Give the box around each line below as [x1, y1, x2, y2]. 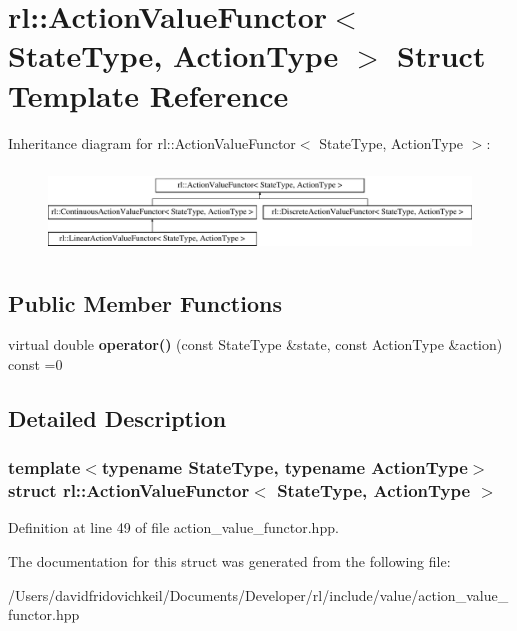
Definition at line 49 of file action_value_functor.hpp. [8, 517, 339, 538]
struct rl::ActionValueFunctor [8, 478, 250, 503]
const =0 [8, 353, 63, 374]
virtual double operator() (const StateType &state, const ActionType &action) [8, 334, 503, 355]
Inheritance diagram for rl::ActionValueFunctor [8, 132, 296, 153]
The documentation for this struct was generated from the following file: [8, 551, 451, 572]
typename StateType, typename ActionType [101, 455, 468, 480]
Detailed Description [8, 402, 227, 433]
